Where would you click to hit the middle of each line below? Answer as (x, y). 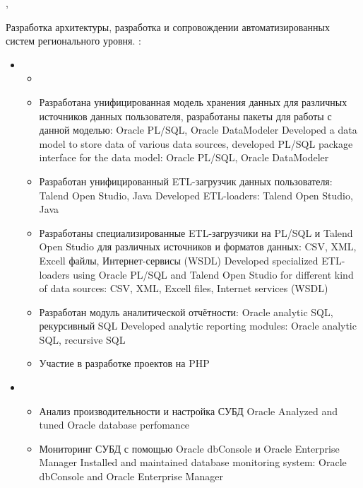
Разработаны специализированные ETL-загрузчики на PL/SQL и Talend (196, 232)
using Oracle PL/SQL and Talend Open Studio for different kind (213, 274)
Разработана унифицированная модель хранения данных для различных (193, 101)
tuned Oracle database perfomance (114, 425)
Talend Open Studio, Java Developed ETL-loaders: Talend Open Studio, (196, 195)
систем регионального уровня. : (73, 41)
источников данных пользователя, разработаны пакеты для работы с (185, 116)
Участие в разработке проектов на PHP (124, 363)
